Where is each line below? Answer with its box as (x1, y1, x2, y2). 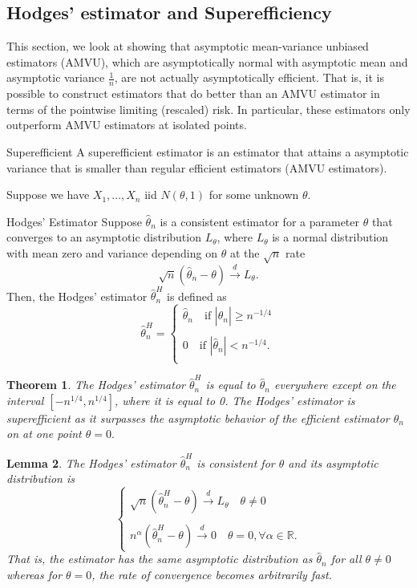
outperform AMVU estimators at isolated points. (6, 116, 247, 133)
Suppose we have (6, 186, 90, 203)
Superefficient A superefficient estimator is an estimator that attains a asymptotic (6, 144, 409, 160)
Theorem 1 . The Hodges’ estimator (6, 376, 185, 393)
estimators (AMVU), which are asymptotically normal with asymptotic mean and (6, 53, 408, 70)
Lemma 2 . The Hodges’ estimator (6, 454, 176, 471)
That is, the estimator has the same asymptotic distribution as (6, 550, 313, 567)
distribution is (6, 470, 75, 487)
